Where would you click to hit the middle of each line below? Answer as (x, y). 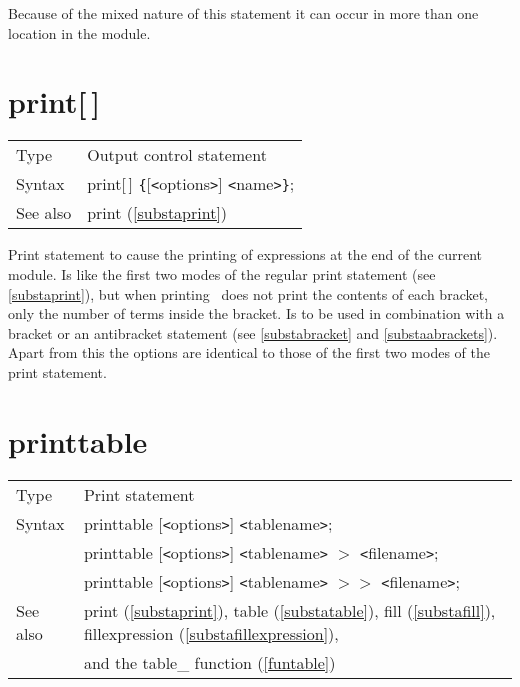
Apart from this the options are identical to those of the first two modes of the (249, 352)
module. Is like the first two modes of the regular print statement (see (222, 273)
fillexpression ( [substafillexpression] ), (211, 633)
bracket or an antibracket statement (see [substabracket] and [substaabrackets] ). (253, 332)
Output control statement (177, 155)
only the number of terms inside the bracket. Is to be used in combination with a (256, 313)
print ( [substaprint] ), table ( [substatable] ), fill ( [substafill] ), (289, 610)
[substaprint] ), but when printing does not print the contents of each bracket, (248, 293)
